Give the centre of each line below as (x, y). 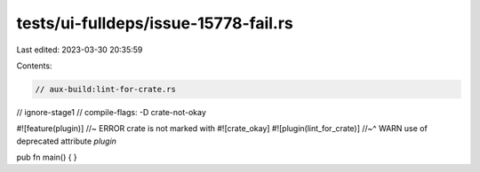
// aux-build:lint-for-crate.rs (106, 89)
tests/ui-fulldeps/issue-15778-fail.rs (155, 23)
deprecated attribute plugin (67, 141)
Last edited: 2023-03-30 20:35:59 (80, 50)
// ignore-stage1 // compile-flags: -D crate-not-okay (111, 112)
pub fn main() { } (47, 157)
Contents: (34, 66)
